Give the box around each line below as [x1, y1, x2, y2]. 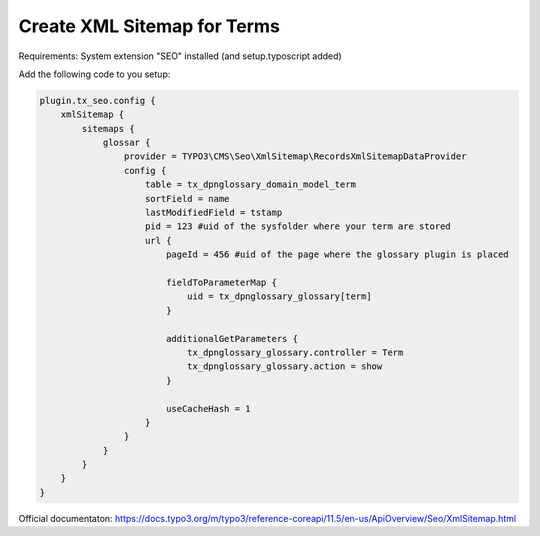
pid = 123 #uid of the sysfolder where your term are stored [145, 221, 452, 232]
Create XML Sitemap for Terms [18, 15, 280, 37]
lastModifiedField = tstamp [145, 207, 283, 219]
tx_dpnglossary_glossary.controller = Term [186, 346, 404, 358]
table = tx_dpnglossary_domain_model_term [145, 179, 357, 190]
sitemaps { [81, 123, 135, 134]
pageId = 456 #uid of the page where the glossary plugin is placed [165, 249, 509, 260]
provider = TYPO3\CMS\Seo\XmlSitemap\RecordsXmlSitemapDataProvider [123, 151, 467, 162]
